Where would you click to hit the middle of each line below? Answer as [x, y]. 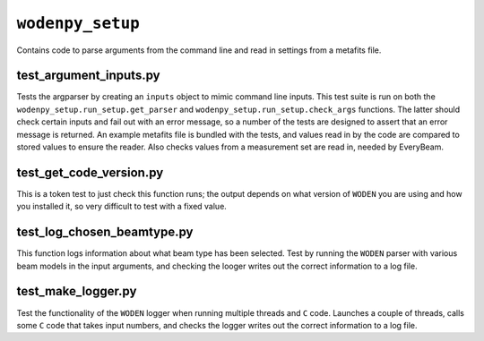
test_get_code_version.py [90, 172]
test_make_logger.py [77, 291]
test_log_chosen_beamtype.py [105, 232]
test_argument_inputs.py [88, 76]
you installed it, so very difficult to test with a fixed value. [122, 207]
